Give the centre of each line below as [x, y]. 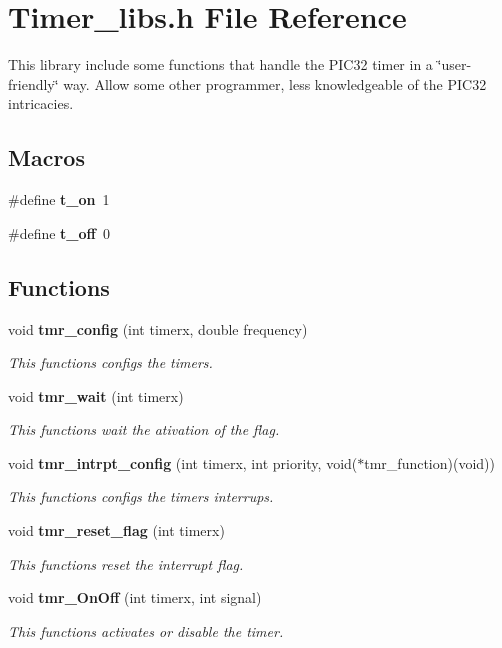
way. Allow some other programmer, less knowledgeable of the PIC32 [275, 83]
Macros [46, 157]
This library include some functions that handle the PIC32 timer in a [220, 64]
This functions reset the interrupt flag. [126, 563]
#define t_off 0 [59, 232]
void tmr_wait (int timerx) [96, 395]
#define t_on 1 [59, 199]
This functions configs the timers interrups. [141, 496]
